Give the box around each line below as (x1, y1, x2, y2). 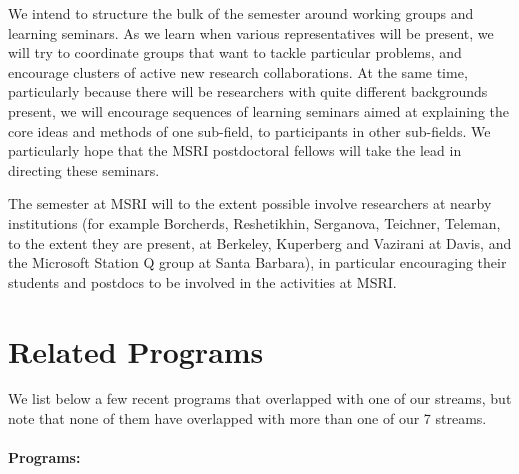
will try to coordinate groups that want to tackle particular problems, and (8, 42, 462, 63)
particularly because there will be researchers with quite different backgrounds (8, 81, 488, 102)
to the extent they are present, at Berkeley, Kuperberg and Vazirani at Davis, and (8, 232, 512, 253)
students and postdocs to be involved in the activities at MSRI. (8, 271, 397, 292)
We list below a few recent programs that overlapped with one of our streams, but (8, 388, 512, 409)
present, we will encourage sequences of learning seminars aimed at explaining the (8, 100, 510, 121)
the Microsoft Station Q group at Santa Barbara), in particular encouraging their (8, 252, 507, 273)
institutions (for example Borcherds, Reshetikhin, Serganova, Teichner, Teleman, (8, 212, 501, 233)
